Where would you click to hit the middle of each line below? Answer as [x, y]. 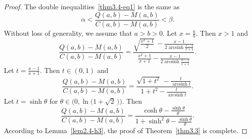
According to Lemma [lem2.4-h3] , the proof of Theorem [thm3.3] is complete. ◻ [126, 130]
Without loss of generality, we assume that [68, 33]
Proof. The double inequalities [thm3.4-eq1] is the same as [92, 6]
